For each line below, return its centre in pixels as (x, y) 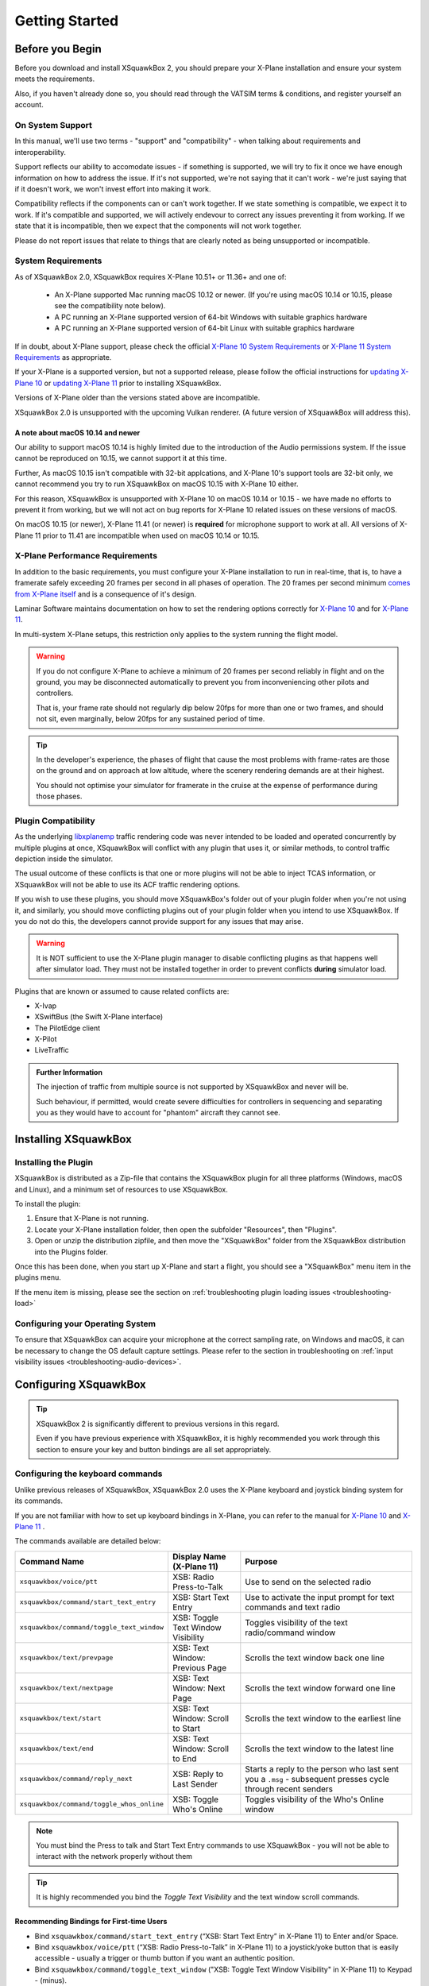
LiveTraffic (52, 1050)
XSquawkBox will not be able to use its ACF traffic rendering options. (128, 884)
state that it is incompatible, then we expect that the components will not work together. (158, 226)
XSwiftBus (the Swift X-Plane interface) (99, 1017)
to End (184, 1758)
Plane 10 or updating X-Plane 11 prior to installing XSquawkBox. (118, 383)
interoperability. (41, 152)
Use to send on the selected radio (308, 1582)
